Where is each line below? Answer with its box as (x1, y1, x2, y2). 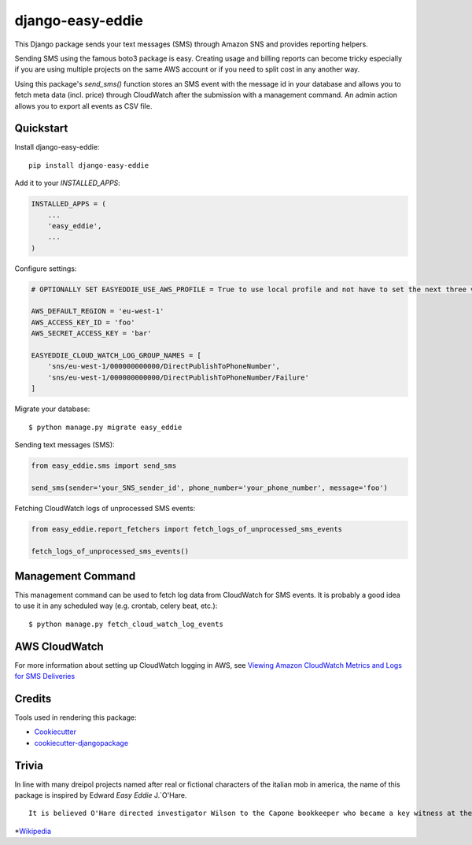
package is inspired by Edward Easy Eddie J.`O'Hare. (14, 791, 187, 800)
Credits (14, 691, 52, 705)
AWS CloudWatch (14, 639, 104, 653)
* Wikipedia (14, 826, 51, 836)
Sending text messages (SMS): (14, 439, 115, 449)
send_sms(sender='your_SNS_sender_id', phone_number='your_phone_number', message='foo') (31, 483, 389, 492)
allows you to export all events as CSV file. (14, 101, 153, 110)
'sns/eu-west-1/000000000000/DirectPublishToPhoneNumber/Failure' (47, 372, 310, 382)
